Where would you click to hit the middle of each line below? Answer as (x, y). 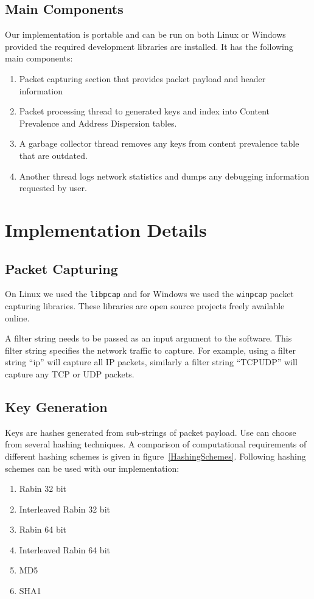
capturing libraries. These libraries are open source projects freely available (145, 305)
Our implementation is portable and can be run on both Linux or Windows (145, 34)
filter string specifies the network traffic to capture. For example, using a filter (150, 350)
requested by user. (53, 188)
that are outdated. (53, 155)
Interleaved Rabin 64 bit (65, 549)
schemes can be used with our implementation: (92, 468)
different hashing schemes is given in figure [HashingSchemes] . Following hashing (155, 456)
